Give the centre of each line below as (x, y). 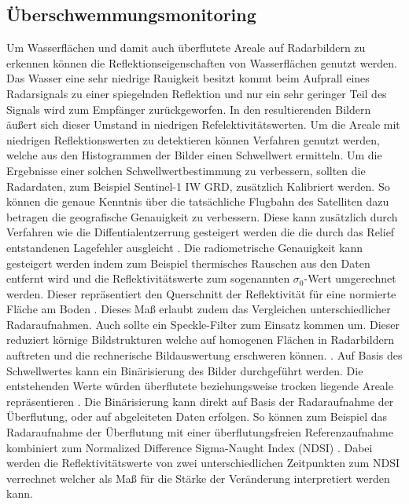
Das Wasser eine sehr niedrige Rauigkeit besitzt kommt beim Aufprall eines (188, 78)
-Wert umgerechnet (350, 278)
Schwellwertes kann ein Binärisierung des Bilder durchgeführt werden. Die (185, 370)
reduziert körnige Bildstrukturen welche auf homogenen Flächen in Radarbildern (200, 340)
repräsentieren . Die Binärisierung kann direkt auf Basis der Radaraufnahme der (200, 401)
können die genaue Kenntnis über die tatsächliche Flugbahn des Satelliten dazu (198, 201)
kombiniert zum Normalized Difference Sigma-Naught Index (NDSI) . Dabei (190, 447)
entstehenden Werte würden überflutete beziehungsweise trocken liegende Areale (200, 386)
